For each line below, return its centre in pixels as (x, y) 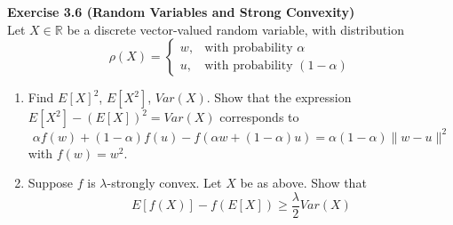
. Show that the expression (279, 97)
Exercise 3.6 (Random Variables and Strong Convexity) (181, 12)
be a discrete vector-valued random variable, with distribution (235, 29)
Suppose (51, 183)
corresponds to (259, 117)
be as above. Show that (303, 183)
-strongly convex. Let (164, 183)
